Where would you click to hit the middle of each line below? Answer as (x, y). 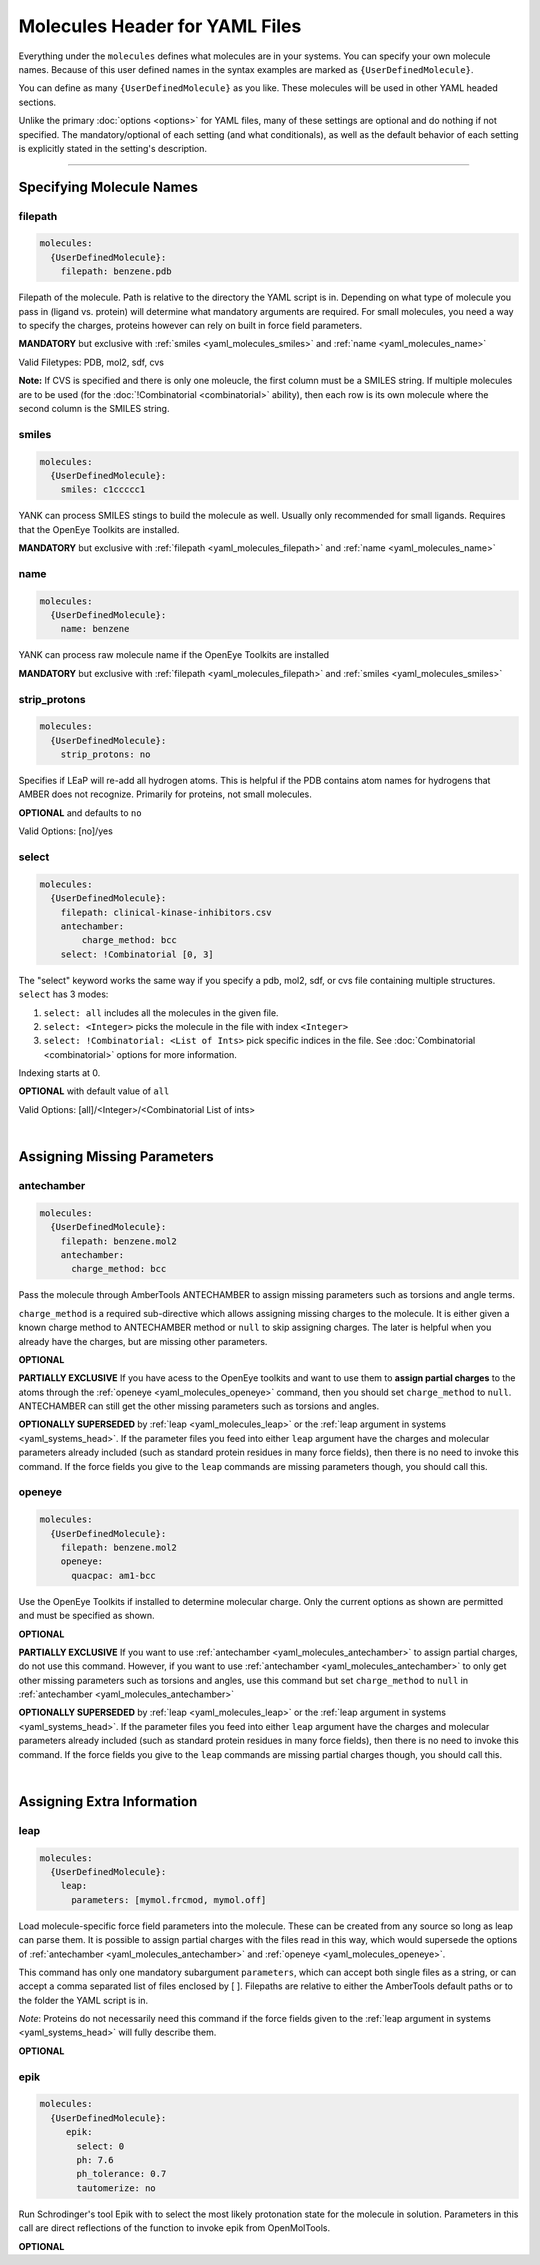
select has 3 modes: (63, 994)
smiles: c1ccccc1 (103, 489)
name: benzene (95, 629)
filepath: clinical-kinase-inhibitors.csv (166, 912)
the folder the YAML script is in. (83, 2000)
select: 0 (100, 2146)
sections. (37, 102)
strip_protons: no (105, 754)
